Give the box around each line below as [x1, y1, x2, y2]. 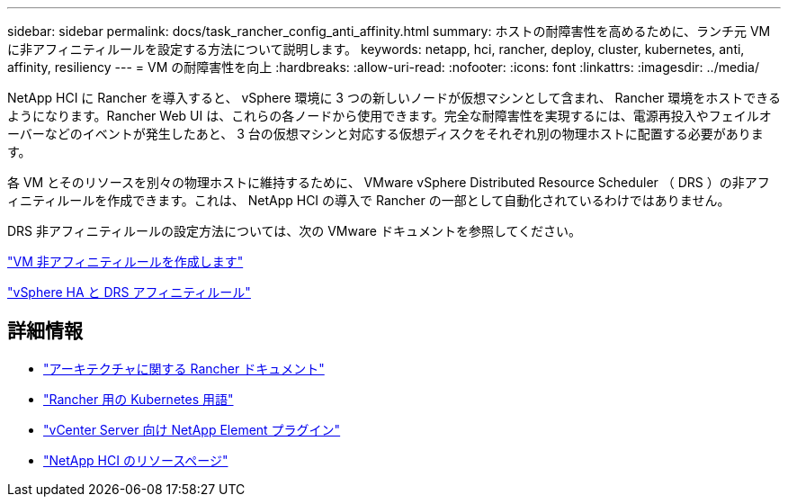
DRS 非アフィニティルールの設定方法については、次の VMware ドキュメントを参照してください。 [7, 223, 582, 238]
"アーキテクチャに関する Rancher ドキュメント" [43, 360, 325, 376]
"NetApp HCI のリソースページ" [43, 452, 228, 468]
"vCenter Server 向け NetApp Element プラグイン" [43, 421, 341, 437]
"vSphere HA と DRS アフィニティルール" [7, 284, 251, 300]
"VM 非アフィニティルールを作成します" [7, 254, 244, 269]
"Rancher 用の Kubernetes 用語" [43, 391, 234, 407]
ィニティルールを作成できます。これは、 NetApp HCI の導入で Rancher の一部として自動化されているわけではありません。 [7, 193, 730, 208]
